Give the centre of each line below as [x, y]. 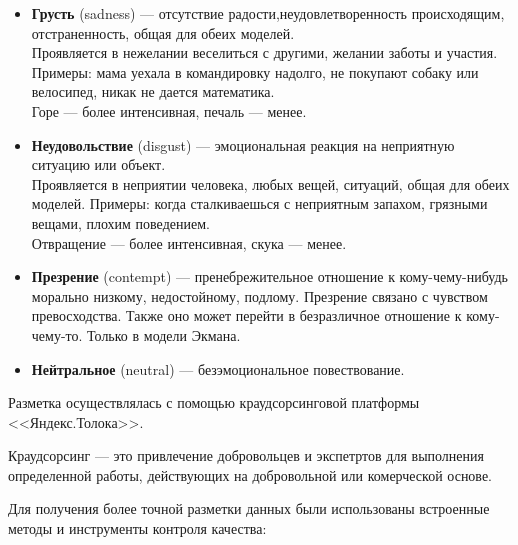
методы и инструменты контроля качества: [137, 528]
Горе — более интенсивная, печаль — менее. [169, 110]
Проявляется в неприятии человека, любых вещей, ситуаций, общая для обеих [270, 183]
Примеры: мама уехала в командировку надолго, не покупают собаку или [255, 71]
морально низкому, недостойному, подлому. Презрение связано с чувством [259, 295]
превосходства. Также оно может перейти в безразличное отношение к [246, 315]
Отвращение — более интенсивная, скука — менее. [189, 242]
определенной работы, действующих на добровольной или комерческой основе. [250, 474]
